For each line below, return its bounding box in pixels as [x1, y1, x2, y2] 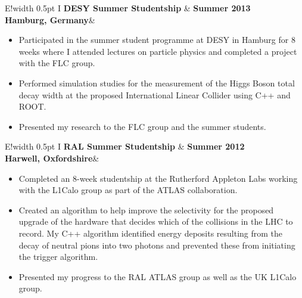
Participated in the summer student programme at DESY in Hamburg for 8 [18, 33, 295, 46]
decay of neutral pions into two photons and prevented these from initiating [18, 238, 295, 251]
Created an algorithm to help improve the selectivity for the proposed [18, 203, 274, 216]
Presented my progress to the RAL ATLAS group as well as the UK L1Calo [18, 270, 297, 283]
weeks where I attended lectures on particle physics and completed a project [18, 45, 297, 57]
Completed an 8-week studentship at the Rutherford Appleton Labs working [18, 172, 298, 184]
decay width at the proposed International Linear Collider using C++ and [18, 88, 291, 101]
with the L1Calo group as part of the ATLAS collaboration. [18, 184, 238, 196]
